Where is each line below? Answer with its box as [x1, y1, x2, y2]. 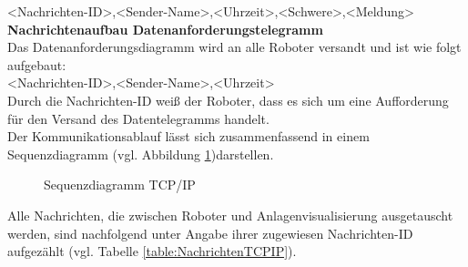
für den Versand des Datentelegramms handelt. [7, 108, 270, 128]
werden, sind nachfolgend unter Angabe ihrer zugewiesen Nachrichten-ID [7, 223, 413, 242]
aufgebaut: [7, 55, 66, 74]
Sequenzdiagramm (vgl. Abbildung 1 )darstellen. [7, 144, 274, 163]
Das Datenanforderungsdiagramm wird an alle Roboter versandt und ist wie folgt [7, 37, 462, 56]
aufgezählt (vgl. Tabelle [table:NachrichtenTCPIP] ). [7, 241, 297, 261]
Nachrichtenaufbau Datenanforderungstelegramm [7, 19, 323, 38]
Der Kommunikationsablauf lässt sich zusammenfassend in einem [7, 127, 370, 146]
